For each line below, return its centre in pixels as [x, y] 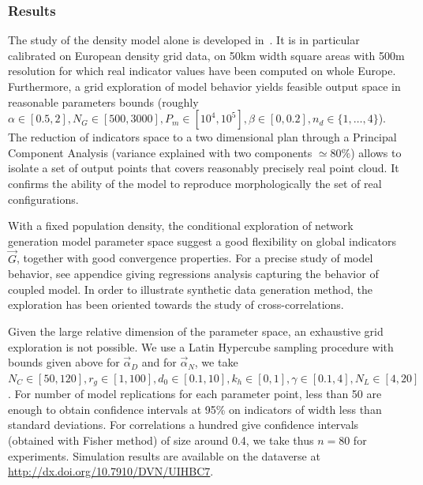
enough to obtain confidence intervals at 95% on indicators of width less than [195, 409]
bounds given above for [64, 362]
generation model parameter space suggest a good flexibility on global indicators [202, 241]
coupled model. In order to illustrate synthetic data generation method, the [190, 289]
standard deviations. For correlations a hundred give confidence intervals [183, 425]
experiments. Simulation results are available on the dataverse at [164, 455]
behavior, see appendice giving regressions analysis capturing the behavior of [193, 274]
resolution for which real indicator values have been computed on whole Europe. [202, 71]
